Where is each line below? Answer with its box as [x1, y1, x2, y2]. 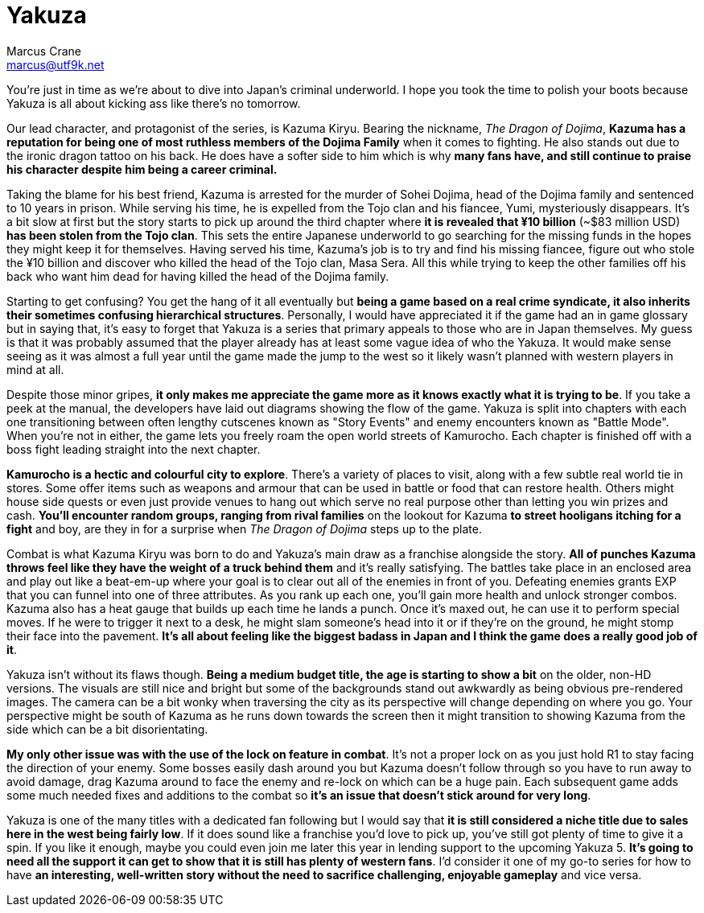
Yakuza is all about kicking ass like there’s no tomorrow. [6, 96, 301, 110]
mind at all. [6, 362, 64, 376]
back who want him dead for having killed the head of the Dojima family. [6, 269, 389, 283]
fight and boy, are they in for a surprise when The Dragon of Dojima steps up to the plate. [6, 521, 482, 536]
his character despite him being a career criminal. [6, 162, 278, 176]
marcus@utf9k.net [6, 57, 105, 72]
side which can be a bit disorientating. [6, 722, 208, 736]
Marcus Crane [6, 43, 81, 58]
